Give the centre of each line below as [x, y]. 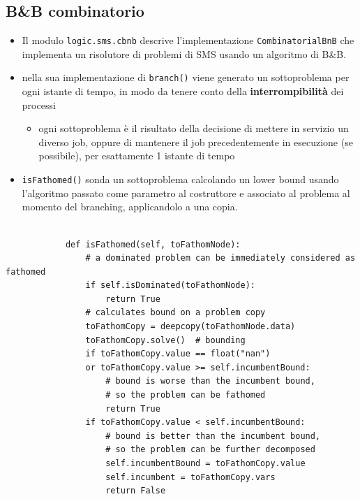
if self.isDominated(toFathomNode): [170, 285]
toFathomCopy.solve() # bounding [165, 340]
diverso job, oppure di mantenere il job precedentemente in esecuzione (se [196, 142]
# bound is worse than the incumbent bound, [210, 381]
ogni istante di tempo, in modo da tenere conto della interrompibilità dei [183, 91]
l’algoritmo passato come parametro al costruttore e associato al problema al [186, 193]
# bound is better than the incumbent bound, [213, 436]
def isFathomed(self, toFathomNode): [153, 244]
